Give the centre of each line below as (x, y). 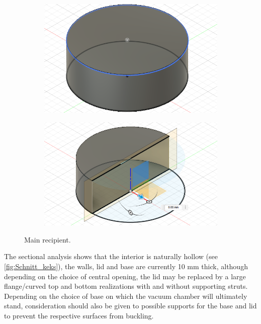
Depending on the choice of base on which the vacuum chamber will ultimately (126, 296)
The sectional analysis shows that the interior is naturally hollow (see (111, 256)
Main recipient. (48, 239)
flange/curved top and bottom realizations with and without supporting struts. (126, 286)
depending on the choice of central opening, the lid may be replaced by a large (125, 276)
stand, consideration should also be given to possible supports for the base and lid (130, 306)
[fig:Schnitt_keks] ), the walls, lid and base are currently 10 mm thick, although (126, 266)
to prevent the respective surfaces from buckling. (79, 315)
